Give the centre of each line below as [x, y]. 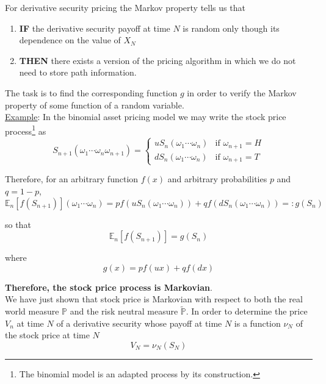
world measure [32, 311]
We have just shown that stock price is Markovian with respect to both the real [154, 299]
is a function [257, 323]
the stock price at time [47, 335]
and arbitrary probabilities [217, 179]
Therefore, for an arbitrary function [72, 179]
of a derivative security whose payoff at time [139, 323]
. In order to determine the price [247, 311]
